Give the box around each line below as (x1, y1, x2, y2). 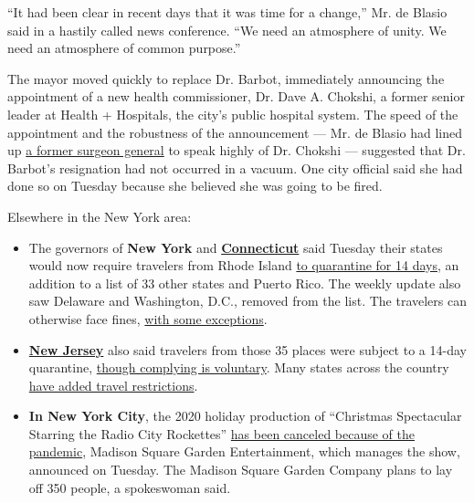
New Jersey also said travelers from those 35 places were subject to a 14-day (28, 340, 467, 359)
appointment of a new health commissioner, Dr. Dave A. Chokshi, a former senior (7, 87, 465, 106)
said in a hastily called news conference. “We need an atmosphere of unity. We (7, 20, 447, 39)
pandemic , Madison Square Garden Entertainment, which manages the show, (28, 442, 460, 461)
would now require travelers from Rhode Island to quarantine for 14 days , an (28, 256, 459, 275)
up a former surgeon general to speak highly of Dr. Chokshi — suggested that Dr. (7, 141, 466, 160)
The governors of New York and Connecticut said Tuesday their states (28, 237, 443, 257)
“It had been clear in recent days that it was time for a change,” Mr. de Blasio (7, 3, 448, 21)
